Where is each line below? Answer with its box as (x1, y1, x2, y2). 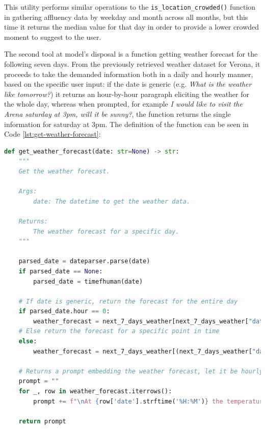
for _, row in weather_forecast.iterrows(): (18, 388, 172, 395)
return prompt (18, 417, 66, 425)
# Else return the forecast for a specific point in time (18, 327, 220, 335)
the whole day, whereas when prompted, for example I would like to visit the (4, 98, 243, 109)
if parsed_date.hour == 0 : (18, 308, 110, 315)
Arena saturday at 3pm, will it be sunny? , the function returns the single (4, 109, 231, 119)
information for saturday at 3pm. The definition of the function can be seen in (4, 118, 249, 129)
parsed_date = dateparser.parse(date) (18, 258, 150, 265)
